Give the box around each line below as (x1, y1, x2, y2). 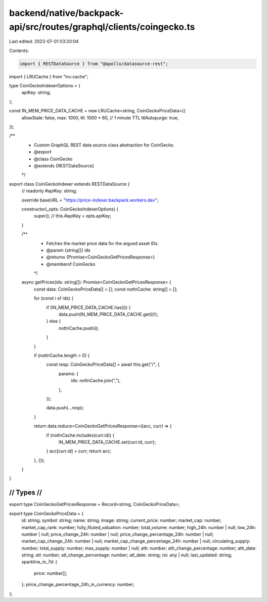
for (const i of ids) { (34, 295, 74, 301)
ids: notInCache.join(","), (71, 378, 121, 384)
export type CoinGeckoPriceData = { (9, 510, 84, 516)
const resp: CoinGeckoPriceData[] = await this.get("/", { (46, 361, 160, 367)
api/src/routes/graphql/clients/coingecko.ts (9, 21, 195, 32)
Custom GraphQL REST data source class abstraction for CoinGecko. (34, 142, 175, 148)
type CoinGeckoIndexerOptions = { (9, 83, 81, 89)
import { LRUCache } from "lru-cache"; (9, 73, 89, 79)
